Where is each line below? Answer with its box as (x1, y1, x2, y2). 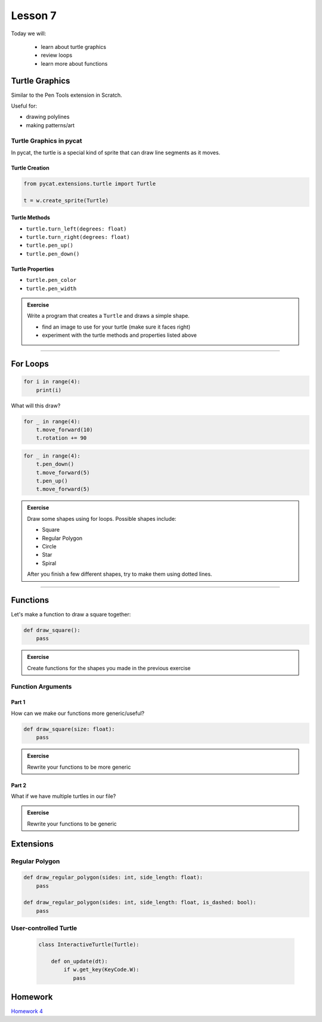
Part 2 (11, 781, 27, 788)
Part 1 (11, 699, 26, 706)
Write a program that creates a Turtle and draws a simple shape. (27, 312, 190, 320)
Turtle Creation (11, 164, 50, 171)
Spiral (42, 559, 57, 567)
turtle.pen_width (26, 285, 77, 292)
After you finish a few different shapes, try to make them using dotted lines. (27, 570, 212, 578)
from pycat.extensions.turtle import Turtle (23, 180, 156, 187)
